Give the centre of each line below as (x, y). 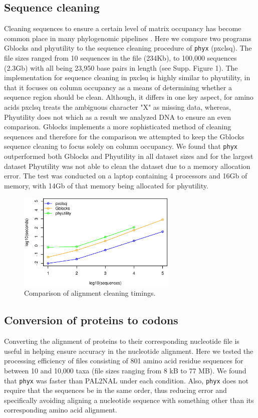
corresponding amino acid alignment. (61, 410)
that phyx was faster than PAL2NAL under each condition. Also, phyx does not (126, 380)
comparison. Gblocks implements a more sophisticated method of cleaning (118, 127)
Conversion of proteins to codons (91, 320)
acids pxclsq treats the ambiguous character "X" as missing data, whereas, (117, 107)
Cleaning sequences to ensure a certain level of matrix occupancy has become (123, 28)
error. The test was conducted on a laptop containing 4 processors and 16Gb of (126, 176)
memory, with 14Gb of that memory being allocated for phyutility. (106, 185)
